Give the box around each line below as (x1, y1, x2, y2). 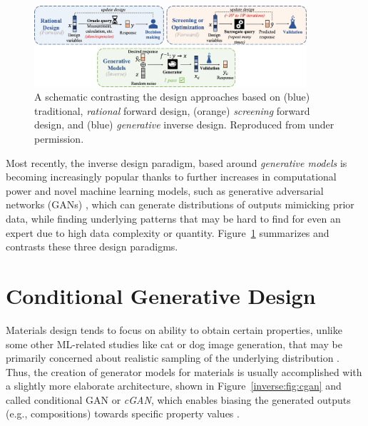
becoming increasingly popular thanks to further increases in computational (6, 169, 337, 184)
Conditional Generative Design (6, 280, 316, 310)
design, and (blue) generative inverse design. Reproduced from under (34, 117, 334, 132)
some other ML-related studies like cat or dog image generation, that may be (6, 336, 342, 351)
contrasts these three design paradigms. (6, 239, 178, 254)
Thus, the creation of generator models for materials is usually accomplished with (6, 364, 362, 379)
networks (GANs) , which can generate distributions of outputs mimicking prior (6, 197, 354, 212)
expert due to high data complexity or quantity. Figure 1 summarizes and (6, 225, 329, 240)
